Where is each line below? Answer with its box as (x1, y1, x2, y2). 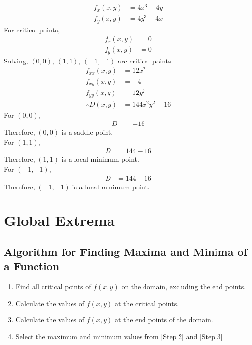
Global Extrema (4, 210, 115, 230)
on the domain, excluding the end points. (121, 282, 246, 292)
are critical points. (118, 55, 173, 65)
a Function (4, 258, 60, 274)
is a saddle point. (61, 127, 113, 137)
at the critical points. (114, 298, 179, 308)
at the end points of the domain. (114, 314, 213, 325)
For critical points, (4, 24, 60, 34)
